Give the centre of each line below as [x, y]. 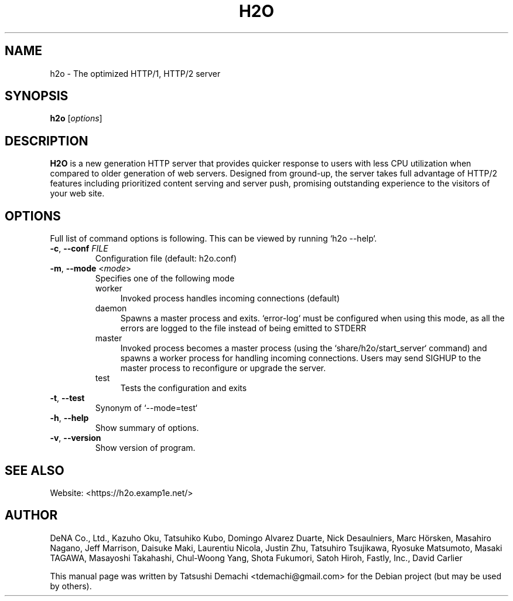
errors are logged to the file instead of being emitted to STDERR [243, 328]
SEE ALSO [35, 470]
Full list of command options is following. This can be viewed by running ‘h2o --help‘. [213, 239]
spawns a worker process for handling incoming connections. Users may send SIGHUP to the [301, 358]
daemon [111, 308]
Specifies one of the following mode [165, 279]
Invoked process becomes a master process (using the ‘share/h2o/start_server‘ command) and [304, 348]
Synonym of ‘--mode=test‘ [146, 408]
